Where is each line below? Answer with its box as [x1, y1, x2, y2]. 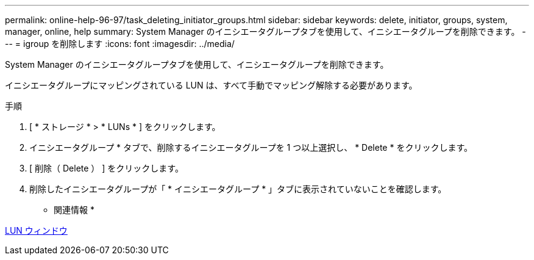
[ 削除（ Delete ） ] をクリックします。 [29, 163, 183, 173]
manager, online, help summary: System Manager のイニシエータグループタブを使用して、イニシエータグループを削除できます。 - [5, 26, 526, 37]
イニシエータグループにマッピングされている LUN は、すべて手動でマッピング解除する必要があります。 [5, 80, 418, 90]
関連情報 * [54, 204, 94, 215]
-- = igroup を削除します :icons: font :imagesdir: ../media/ [5, 38, 235, 49]
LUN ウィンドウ [5, 225, 68, 236]
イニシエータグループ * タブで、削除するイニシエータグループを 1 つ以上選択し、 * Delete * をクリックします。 [29, 142, 473, 153]
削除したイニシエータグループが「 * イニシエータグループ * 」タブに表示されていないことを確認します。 [29, 184, 447, 194]
